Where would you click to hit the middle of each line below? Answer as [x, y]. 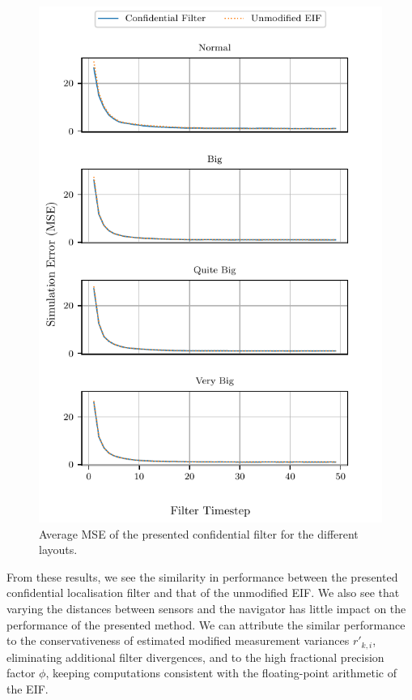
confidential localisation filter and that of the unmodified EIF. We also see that [203, 593]
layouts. [58, 550]
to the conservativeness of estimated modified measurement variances [178, 640]
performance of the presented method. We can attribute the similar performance [206, 624]
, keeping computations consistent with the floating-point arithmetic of [221, 673]
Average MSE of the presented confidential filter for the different [199, 533]
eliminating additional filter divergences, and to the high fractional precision [195, 657]
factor [21, 673]
